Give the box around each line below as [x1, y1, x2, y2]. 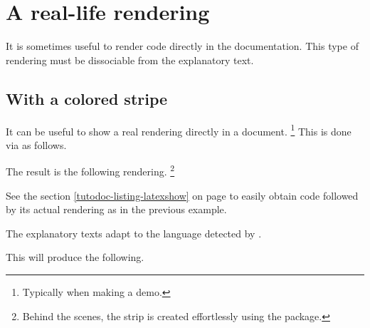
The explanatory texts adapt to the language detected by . [6, 225, 262, 240]
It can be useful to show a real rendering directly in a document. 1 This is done [6, 121, 351, 138]
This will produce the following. [6, 250, 144, 265]
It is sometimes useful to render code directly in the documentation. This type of [6, 39, 359, 53]
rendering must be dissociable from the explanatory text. [6, 52, 254, 67]
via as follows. [6, 137, 67, 152]
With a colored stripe [6, 87, 168, 109]
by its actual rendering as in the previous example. [6, 202, 227, 217]
